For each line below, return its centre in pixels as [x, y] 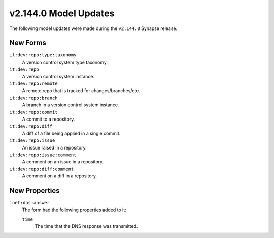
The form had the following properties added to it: [74, 210]
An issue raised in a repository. [54, 147]
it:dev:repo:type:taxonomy [43, 55]
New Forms [28, 43]
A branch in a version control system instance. [71, 105]
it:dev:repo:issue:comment [43, 155]
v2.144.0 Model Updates [62, 13]
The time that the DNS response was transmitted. [86, 226]
